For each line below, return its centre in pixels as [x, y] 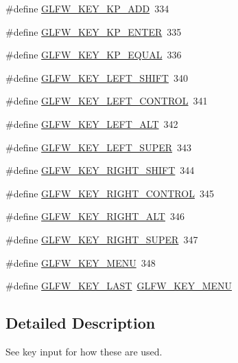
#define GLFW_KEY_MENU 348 [81, 262]
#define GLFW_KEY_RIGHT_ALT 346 [95, 216]
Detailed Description [81, 323]
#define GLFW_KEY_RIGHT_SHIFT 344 [100, 170]
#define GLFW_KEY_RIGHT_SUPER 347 [102, 239]
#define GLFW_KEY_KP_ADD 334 [87, 8]
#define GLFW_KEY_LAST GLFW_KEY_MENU [119, 286]
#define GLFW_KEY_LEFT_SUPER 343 [98, 147]
